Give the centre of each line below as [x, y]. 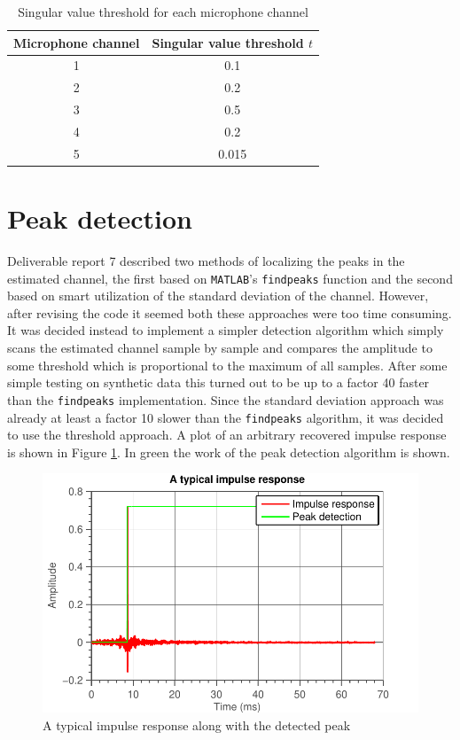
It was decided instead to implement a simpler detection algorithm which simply [226, 330]
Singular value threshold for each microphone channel [163, 12]
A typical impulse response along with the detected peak [197, 724]
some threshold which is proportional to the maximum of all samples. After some [227, 365]
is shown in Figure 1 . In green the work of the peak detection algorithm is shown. [229, 452]
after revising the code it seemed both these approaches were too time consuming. [230, 312]
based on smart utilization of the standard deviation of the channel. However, [218, 296]
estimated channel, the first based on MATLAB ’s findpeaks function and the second [230, 278]
